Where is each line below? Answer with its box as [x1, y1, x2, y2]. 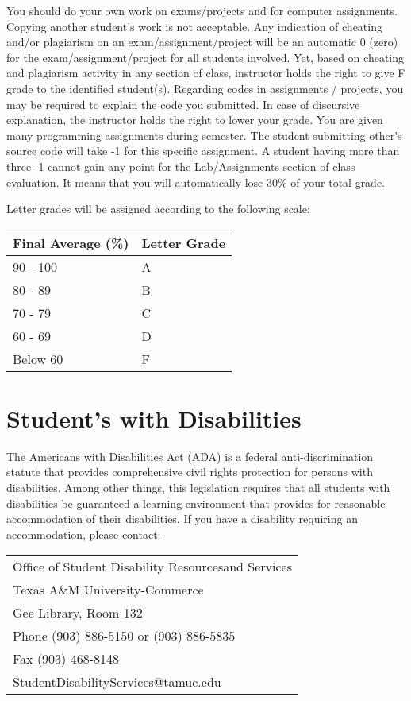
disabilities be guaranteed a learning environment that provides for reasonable [6, 494, 386, 511]
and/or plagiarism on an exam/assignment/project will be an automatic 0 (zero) [6, 33, 398, 50]
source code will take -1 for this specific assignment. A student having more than [6, 142, 400, 159]
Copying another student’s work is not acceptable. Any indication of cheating [6, 17, 382, 34]
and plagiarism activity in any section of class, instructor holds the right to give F [6, 64, 405, 81]
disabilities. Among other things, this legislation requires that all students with [6, 479, 390, 496]
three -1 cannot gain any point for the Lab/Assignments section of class [6, 157, 355, 174]
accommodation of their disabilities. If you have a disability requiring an [6, 510, 358, 527]
